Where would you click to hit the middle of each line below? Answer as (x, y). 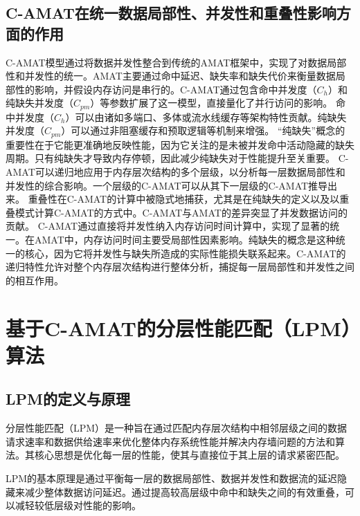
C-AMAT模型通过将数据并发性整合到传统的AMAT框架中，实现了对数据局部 (176, 62)
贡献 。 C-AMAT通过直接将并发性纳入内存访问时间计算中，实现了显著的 (168, 226)
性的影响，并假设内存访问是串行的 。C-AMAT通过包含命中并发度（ (166, 89)
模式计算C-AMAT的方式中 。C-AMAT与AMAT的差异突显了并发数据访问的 (181, 212)
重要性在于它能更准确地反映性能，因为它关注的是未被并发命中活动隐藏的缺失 (180, 144)
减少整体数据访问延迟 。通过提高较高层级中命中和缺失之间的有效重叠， (184, 491)
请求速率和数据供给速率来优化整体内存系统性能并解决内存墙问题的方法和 (170, 441)
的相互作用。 (35, 280)
